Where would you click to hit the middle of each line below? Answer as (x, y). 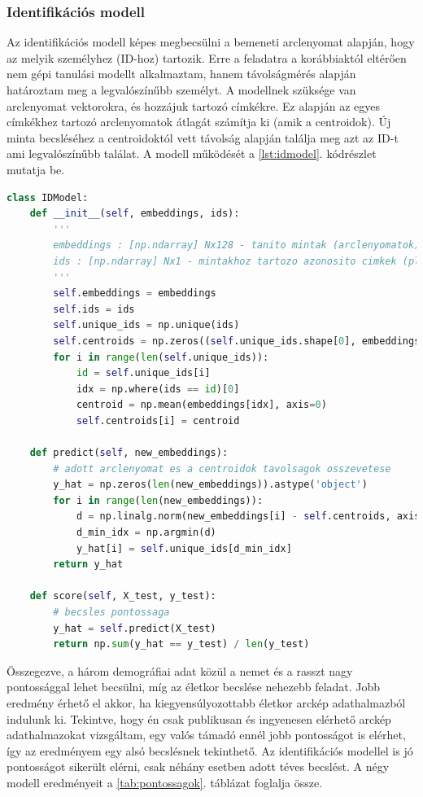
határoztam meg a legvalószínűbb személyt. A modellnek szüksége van (181, 90)
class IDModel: (48, 197)
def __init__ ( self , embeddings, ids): (135, 214)
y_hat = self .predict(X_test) (135, 628)
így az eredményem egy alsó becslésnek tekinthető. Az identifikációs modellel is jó (210, 750)
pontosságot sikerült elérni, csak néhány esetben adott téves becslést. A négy (198, 766)
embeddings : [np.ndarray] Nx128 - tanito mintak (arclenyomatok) (237, 245)
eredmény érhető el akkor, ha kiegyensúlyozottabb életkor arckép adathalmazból (206, 702)
